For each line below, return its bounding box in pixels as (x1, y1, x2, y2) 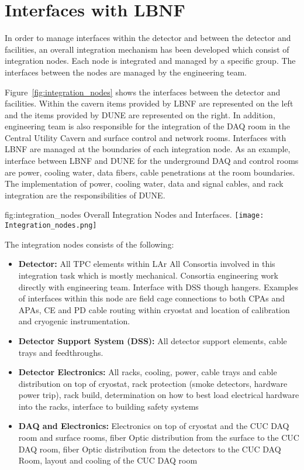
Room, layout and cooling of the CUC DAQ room (18, 454, 198, 466)
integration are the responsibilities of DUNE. (5, 188, 165, 201)
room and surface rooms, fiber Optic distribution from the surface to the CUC (18, 431, 299, 444)
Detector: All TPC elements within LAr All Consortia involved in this (18, 258, 275, 270)
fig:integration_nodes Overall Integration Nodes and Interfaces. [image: (5, 208, 264, 221)
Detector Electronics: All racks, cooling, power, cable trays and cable (18, 366, 277, 378)
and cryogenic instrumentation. (18, 315, 130, 327)
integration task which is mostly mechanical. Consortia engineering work (18, 269, 278, 281)
